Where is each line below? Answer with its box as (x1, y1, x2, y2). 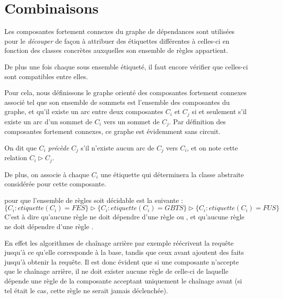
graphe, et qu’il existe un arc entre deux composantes (4, 106, 163, 116)
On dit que (4, 142, 37, 152)
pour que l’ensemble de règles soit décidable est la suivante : (4, 195, 183, 205)
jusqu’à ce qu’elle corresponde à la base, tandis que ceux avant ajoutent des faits (4, 247, 244, 257)
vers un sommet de (103, 116, 160, 126)
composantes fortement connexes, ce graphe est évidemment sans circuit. (4, 126, 221, 136)
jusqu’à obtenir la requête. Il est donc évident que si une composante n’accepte (4, 256, 239, 266)
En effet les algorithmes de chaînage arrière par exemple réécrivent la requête (4, 237, 234, 248)
